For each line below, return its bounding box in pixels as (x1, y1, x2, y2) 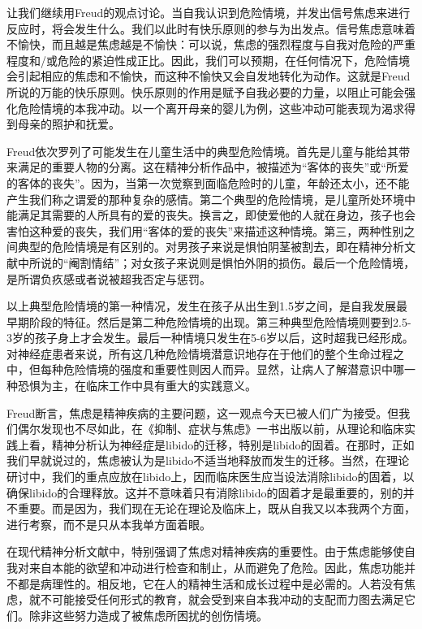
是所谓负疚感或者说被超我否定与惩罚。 (6, 270, 211, 287)
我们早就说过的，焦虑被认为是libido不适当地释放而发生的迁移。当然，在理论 (6, 452, 410, 469)
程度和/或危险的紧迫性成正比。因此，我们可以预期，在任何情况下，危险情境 (6, 51, 410, 68)
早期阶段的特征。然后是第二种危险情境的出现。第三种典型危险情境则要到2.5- (6, 313, 411, 330)
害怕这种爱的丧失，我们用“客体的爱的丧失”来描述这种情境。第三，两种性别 (6, 222, 404, 239)
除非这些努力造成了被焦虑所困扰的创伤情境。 (28, 606, 268, 623)
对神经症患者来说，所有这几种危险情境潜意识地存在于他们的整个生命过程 (6, 345, 393, 362)
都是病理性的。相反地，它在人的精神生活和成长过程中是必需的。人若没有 (17, 575, 404, 592)
